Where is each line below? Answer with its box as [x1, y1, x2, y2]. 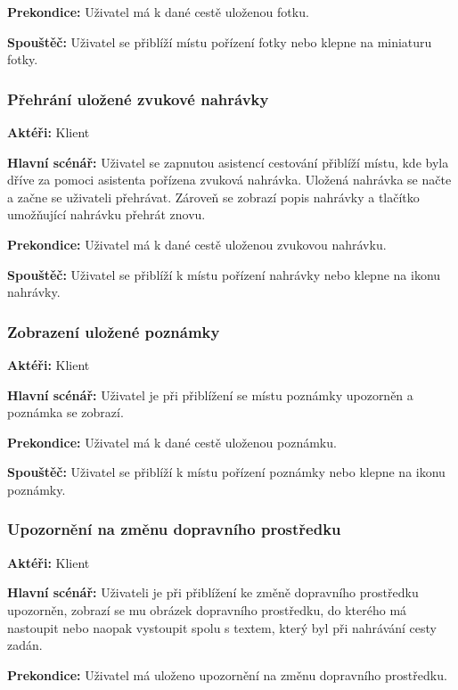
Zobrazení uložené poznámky [7, 320, 220, 342]
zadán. [7, 636, 43, 654]
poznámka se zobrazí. [7, 403, 124, 422]
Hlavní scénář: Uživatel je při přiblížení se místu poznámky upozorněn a [7, 385, 413, 404]
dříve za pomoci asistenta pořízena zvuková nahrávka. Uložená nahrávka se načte [7, 170, 452, 189]
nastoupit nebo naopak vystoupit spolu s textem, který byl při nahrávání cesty [7, 618, 437, 637]
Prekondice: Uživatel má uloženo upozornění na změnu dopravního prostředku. [7, 665, 447, 684]
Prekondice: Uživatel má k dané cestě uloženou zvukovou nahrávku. [7, 234, 387, 253]
